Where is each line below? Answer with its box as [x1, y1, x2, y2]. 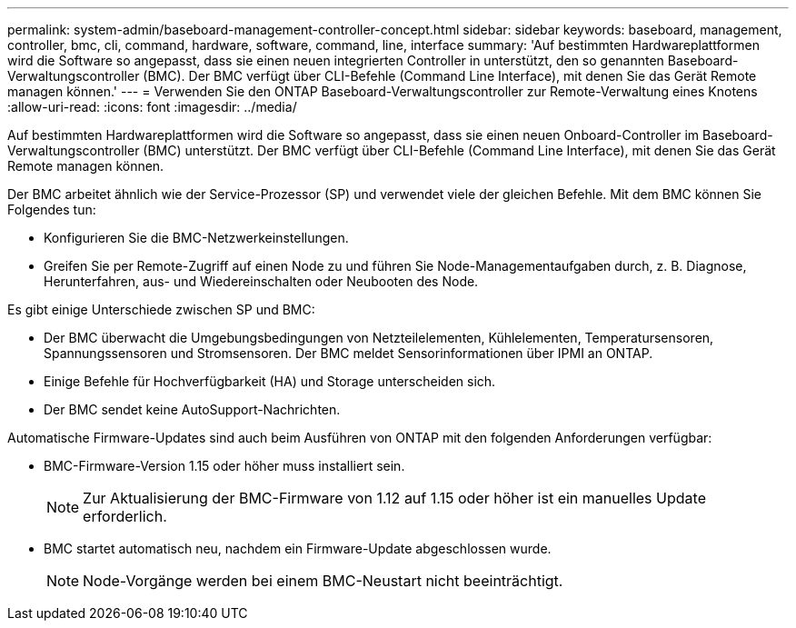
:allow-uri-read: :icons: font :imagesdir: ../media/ [7, 99, 297, 115]
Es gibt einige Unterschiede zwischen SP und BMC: [7, 302, 315, 317]
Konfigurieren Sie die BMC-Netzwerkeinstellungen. [44, 230, 349, 245]
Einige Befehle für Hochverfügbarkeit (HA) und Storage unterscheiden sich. [44, 374, 496, 389]
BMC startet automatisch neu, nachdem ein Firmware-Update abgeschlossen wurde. [44, 541, 552, 556]
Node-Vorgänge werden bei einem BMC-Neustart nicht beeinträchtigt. [83, 572, 563, 590]
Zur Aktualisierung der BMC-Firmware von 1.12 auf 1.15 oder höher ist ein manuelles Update [83, 489, 706, 507]
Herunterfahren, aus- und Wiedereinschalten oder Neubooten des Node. [44, 274, 479, 289]
